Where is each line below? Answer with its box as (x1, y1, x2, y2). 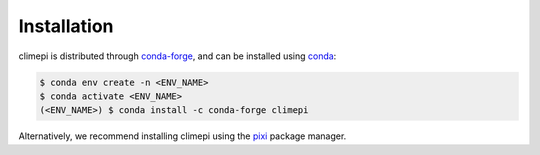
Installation (18, 15, 114, 37)
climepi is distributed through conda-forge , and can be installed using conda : (18, 50, 337, 62)
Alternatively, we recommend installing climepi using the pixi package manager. (18, 130, 347, 142)
